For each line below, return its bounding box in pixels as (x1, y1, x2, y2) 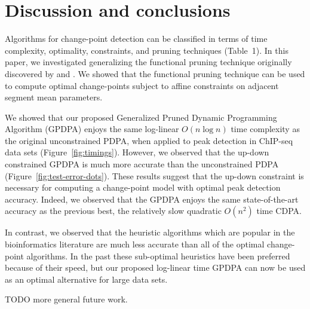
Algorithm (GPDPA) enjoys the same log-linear (5, 123, 179, 135)
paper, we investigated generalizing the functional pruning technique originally (5, 56, 292, 68)
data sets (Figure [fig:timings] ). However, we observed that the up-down (5, 146, 269, 158)
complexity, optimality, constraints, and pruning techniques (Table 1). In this (5, 44, 288, 56)
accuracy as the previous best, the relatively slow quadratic (5, 204, 222, 217)
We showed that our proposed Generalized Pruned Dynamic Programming (5, 111, 277, 123)
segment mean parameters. (5, 91, 103, 103)
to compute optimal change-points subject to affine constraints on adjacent (5, 79, 279, 91)
